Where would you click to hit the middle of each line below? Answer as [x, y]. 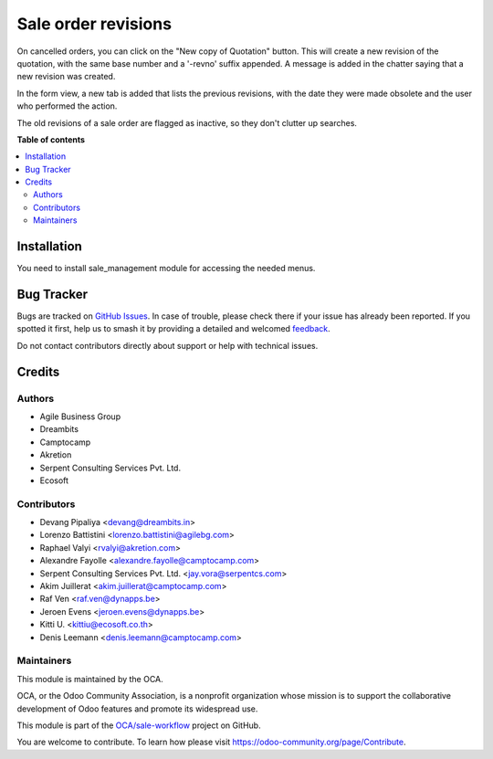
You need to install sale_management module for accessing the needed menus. [166, 269]
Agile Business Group [80, 416]
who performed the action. [67, 106]
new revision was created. [66, 77]
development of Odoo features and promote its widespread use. [137, 709]
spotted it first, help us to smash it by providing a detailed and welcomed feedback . [173, 329]
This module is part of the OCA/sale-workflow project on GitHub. [139, 725]
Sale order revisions [94, 24]
